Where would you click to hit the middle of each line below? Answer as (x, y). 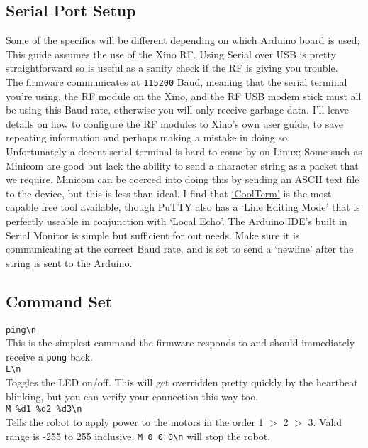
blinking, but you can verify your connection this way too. (132, 396)
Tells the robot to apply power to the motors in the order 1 (135, 421)
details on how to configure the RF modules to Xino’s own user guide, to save (175, 123)
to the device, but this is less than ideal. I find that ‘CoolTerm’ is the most (169, 193)
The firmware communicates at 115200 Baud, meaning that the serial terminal (177, 81)
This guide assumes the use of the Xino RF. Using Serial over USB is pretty (171, 54)
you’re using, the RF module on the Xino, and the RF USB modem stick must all (184, 95)
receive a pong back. (49, 356)
